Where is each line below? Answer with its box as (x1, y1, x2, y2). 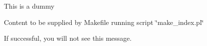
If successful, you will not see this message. (4, 33, 132, 43)
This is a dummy (4, 1, 55, 11)
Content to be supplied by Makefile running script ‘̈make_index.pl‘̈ (4, 17, 204, 27)
